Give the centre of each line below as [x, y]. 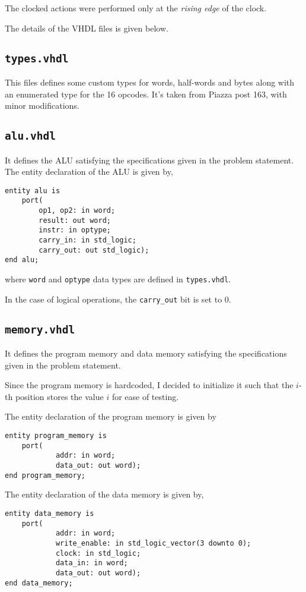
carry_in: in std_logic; [87, 240]
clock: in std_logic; [98, 553]
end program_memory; [45, 475]
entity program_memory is [56, 436]
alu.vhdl [30, 136]
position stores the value [59, 396]
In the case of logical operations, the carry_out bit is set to [114, 299]
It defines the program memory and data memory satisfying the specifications [146, 353]
